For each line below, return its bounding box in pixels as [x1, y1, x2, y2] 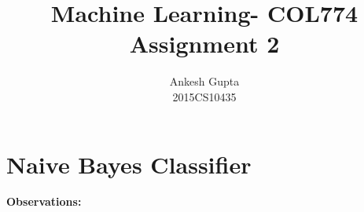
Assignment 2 [129, 27, 280, 60]
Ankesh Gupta [169, 73, 240, 90]
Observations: [6, 193, 82, 210]
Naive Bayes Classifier [6, 148, 252, 180]
